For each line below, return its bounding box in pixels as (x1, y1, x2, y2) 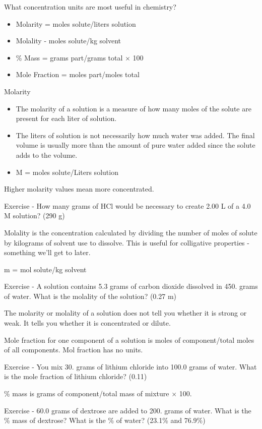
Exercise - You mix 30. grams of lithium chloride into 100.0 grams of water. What (4, 361, 257, 372)
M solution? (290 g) (4, 210, 65, 221)
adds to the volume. (16, 149, 78, 160)
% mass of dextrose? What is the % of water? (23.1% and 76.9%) (4, 415, 206, 425)
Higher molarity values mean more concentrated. (4, 183, 154, 194)
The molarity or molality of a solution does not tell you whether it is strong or (4, 308, 247, 318)
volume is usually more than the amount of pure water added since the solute (16, 140, 255, 150)
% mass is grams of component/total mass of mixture (4, 388, 169, 399)
